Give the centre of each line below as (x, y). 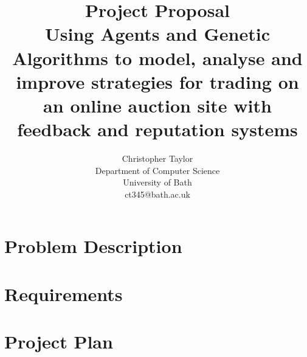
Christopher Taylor (157, 158)
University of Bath (157, 182)
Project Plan (59, 341)
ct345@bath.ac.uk (157, 194)
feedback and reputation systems (157, 129)
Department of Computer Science (157, 170)
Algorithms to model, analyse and (157, 57)
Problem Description (93, 246)
